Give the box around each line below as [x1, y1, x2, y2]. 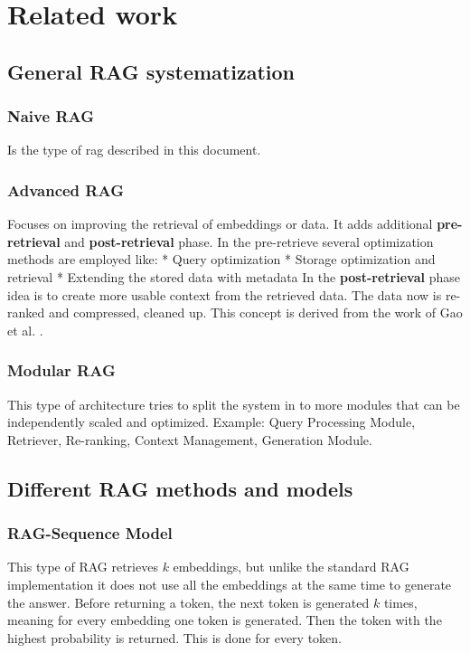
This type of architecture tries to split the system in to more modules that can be [7, 394, 460, 413]
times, [383, 592, 418, 611]
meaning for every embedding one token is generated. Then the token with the [7, 610, 442, 629]
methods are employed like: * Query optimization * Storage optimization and [7, 250, 436, 269]
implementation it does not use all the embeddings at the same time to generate [7, 574, 452, 593]
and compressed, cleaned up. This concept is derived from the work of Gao [48, 303, 463, 322]
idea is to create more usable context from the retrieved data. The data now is [7, 285, 442, 304]
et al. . [7, 320, 43, 339]
